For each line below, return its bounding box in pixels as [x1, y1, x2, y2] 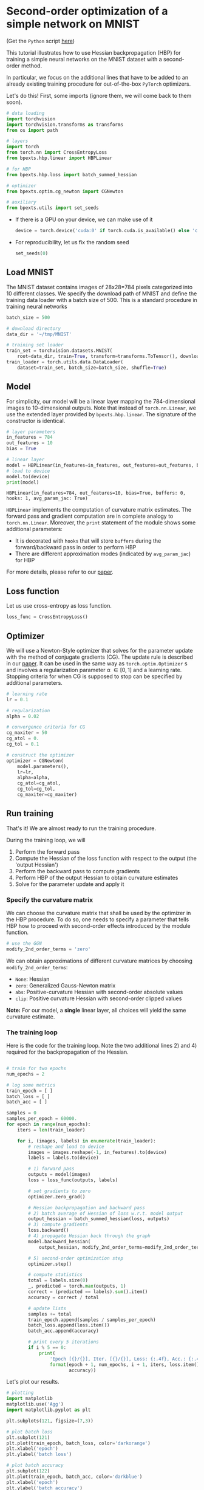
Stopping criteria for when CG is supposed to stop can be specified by [6, 673, 183, 680]
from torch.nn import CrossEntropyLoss [6, 149, 107, 156]
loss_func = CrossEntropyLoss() [6, 614, 88, 620]
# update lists [28, 1305, 67, 1311]
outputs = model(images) [28, 1172, 91, 1178]
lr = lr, [17, 769, 34, 775]
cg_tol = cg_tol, [17, 786, 56, 792]
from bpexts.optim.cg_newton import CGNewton [6, 188, 123, 194]
